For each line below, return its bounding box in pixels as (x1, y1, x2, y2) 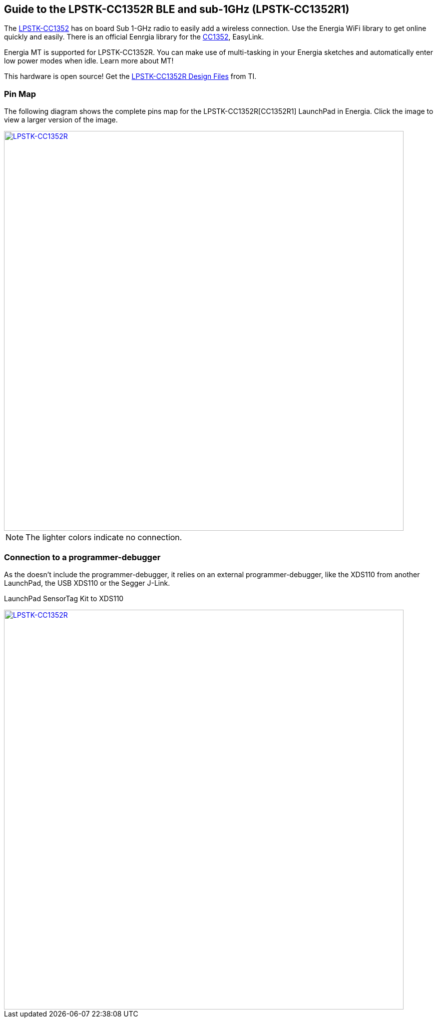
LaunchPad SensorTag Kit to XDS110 (4, 594, 124, 603)
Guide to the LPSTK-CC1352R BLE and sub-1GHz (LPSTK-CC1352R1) (4, 3, 350, 15)
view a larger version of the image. (4, 115, 118, 124)
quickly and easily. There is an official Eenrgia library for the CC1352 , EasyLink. (4, 32, 264, 41)
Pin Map (4, 88, 36, 99)
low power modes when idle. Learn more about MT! (4, 56, 174, 65)
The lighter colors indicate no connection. (25, 532, 182, 543)
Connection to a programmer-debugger (4, 552, 161, 562)
